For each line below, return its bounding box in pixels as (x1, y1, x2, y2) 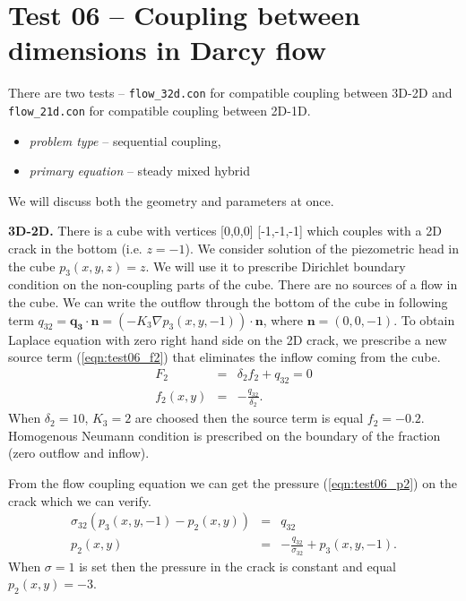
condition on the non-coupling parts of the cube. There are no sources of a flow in (8, 275, 458, 294)
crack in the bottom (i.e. (8, 239, 142, 257)
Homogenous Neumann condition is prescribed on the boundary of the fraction (8, 425, 441, 444)
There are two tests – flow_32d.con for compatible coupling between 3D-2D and (8, 83, 453, 102)
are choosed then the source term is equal (134, 408, 364, 427)
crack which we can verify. (8, 491, 151, 510)
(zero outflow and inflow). (8, 443, 150, 462)
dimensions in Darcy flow (8, 31, 326, 68)
